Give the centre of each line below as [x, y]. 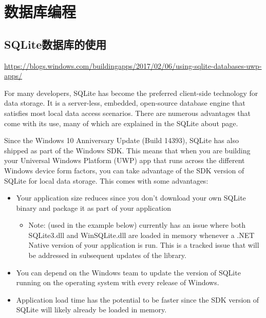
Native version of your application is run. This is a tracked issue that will [144, 245]
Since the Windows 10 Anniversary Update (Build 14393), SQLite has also [121, 140]
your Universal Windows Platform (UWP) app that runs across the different [125, 160]
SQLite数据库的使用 [55, 44]
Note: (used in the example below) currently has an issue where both [137, 225]
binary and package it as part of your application [94, 207]
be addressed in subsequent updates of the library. [107, 255]
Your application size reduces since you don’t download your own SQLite [131, 198]
